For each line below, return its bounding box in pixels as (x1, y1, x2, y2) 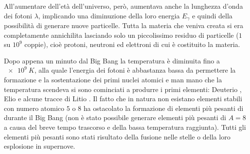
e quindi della (192, 10, 232, 20)
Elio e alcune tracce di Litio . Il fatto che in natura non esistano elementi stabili (4, 93, 242, 104)
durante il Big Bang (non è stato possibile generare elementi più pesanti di (4, 112, 226, 123)
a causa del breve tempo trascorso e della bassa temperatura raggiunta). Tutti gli (4, 122, 246, 132)
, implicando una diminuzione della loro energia (38, 10, 180, 20)
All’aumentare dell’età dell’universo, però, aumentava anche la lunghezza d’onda (4, 1, 243, 11)
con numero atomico (4, 103, 65, 113)
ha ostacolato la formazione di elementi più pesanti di (83, 103, 244, 113)
